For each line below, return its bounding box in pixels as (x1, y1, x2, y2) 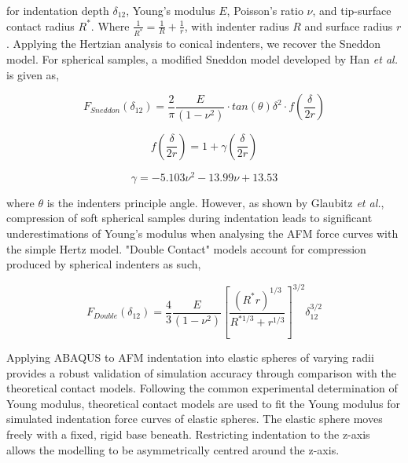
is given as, (6, 66, 60, 82)
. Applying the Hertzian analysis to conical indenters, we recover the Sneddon (6, 35, 380, 52)
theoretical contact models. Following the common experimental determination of (6, 380, 398, 396)
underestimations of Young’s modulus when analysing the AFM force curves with (6, 224, 399, 241)
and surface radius (304, 17, 393, 34)
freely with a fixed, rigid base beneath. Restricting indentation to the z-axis (6, 426, 370, 443)
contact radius (6, 17, 75, 34)
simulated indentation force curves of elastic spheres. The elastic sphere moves (6, 410, 383, 427)
